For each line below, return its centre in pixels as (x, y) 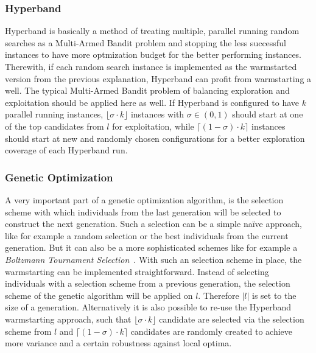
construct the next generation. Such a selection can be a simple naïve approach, (153, 224)
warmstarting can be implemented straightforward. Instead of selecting (137, 271)
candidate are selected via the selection (232, 319)
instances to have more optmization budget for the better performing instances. (153, 54)
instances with (157, 114)
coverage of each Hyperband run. (66, 150)
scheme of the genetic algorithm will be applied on (99, 295)
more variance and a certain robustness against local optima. (118, 343)
